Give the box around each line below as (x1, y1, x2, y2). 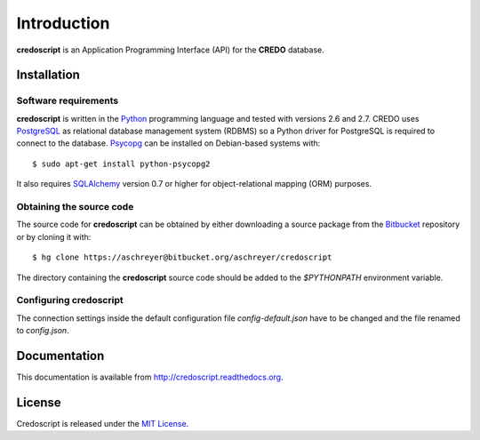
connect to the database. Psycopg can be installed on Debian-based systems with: (16, 138, 321, 148)
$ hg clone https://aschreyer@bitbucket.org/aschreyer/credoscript (32, 252, 332, 262)
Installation (16, 68, 80, 83)
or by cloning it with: (16, 231, 92, 242)
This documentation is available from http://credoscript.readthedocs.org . (16, 372, 284, 382)
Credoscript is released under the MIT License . (16, 418, 189, 428)
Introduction (16, 13, 110, 33)
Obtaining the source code (16, 201, 134, 213)
